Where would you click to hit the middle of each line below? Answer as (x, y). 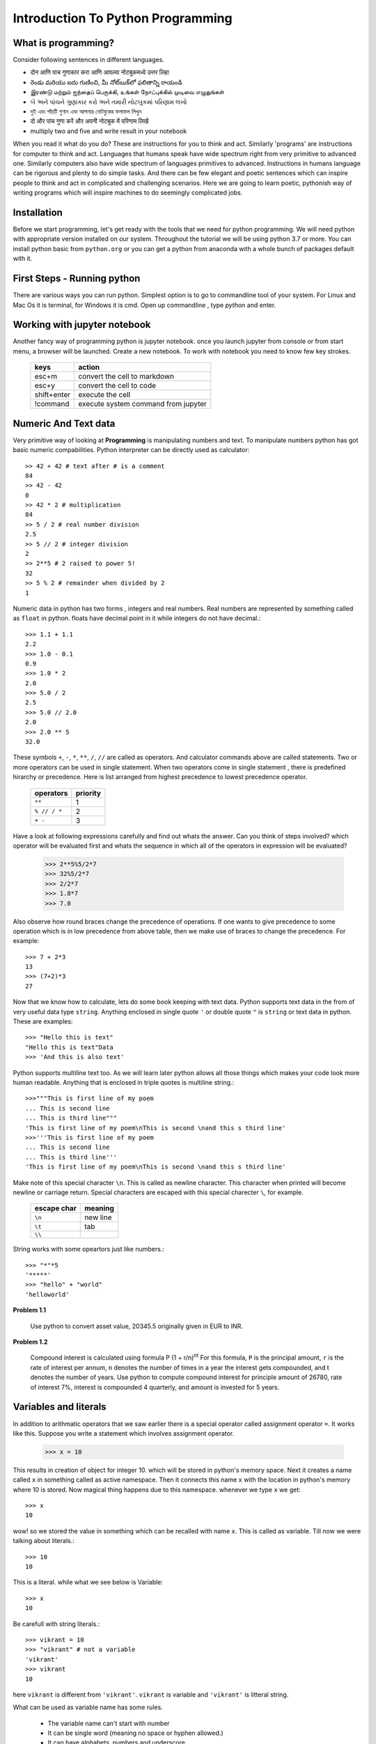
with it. (23, 259)
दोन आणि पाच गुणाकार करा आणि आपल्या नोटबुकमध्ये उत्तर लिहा (100, 73)
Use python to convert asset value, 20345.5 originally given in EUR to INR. (136, 1326)
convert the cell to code (117, 386)
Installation (38, 212)
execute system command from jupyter (142, 404)
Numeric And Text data (64, 423)
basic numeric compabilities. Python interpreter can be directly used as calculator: (131, 450)
